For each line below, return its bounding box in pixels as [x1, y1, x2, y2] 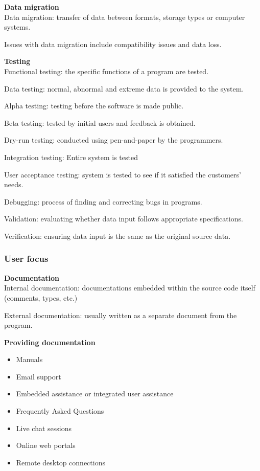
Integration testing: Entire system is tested [4, 151, 138, 162]
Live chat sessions [16, 422, 72, 433]
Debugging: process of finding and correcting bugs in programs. [4, 196, 202, 207]
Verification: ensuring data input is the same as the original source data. [4, 230, 231, 241]
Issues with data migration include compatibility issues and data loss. [4, 38, 222, 49]
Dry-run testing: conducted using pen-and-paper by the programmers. [4, 134, 223, 145]
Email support [16, 371, 61, 382]
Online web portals [16, 440, 76, 451]
